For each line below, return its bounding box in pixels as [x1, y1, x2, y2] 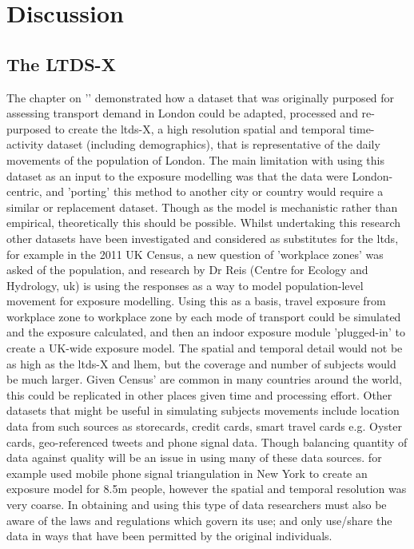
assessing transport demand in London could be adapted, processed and [6, 105, 358, 121]
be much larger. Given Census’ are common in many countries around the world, [6, 371, 402, 388]
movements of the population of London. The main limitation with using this [6, 151, 384, 168]
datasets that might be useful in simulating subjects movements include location [6, 402, 400, 419]
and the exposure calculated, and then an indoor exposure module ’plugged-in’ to [6, 324, 405, 340]
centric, [6, 183, 42, 200]
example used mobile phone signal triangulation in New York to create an [6, 464, 368, 481]
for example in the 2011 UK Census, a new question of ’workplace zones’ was [6, 245, 384, 262]
